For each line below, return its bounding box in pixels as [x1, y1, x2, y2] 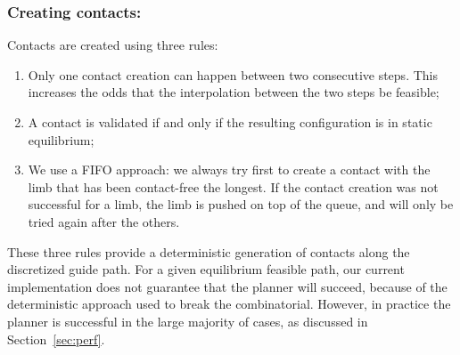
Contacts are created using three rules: [7, 36, 218, 54]
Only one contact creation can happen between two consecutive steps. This [28, 65, 438, 84]
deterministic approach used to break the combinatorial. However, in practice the [7, 294, 451, 313]
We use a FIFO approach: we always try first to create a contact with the [28, 160, 431, 179]
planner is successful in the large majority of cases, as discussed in [7, 311, 368, 330]
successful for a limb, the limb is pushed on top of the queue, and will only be [28, 195, 454, 214]
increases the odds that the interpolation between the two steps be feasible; [28, 83, 439, 101]
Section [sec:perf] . [7, 329, 105, 348]
